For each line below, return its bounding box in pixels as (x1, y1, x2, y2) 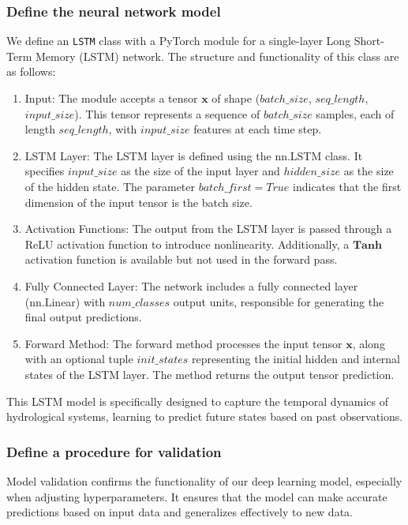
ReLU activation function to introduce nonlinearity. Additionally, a (24, 235, 350, 252)
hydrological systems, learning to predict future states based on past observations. (6, 408, 403, 425)
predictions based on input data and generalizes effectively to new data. (6, 504, 353, 520)
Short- (354, 32, 384, 49)
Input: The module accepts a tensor (24, 90, 198, 107)
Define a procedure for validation (6, 441, 222, 461)
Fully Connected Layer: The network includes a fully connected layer (24, 278, 358, 294)
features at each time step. (193, 121, 322, 137)
